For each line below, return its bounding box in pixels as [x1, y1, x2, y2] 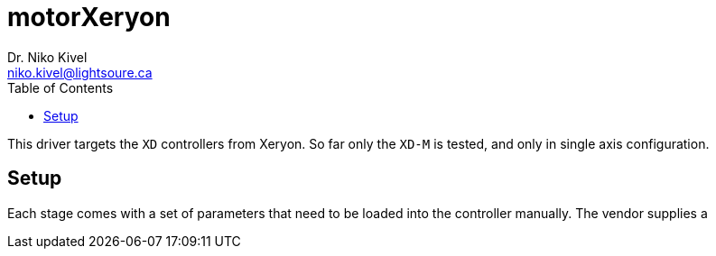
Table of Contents [7, 79, 114, 96]
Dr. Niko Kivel [7, 49, 88, 65]
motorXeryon [7, 2, 171, 32]
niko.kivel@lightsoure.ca [7, 64, 153, 80]
